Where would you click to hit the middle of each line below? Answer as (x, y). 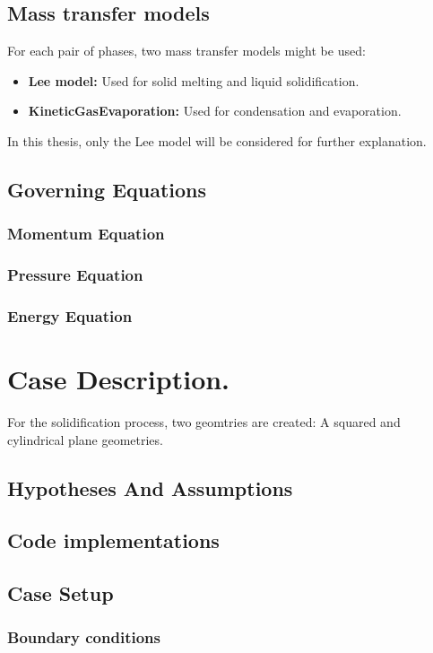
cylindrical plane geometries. (85, 439)
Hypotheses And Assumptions (150, 488)
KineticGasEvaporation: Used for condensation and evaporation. (215, 111)
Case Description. (119, 379)
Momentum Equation (86, 234)
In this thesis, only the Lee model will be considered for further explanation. (217, 140)
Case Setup (61, 593)
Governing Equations (107, 189)
